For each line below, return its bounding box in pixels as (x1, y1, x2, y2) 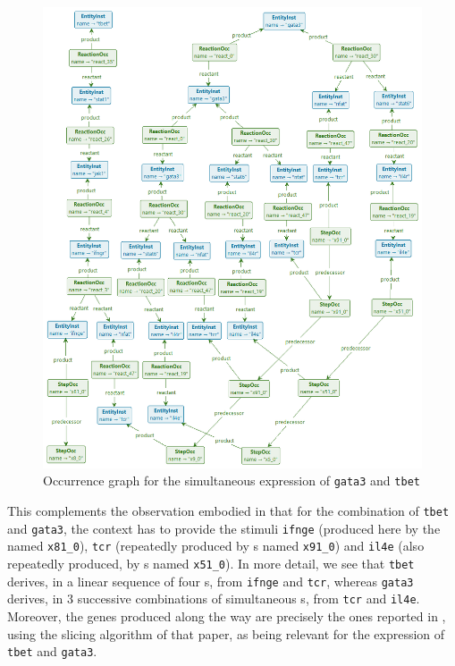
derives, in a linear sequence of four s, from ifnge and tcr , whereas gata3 (7, 571, 414, 590)
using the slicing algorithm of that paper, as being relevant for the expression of (7, 624, 445, 643)
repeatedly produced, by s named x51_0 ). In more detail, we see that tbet (7, 553, 415, 572)
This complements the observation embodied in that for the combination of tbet (7, 502, 450, 519)
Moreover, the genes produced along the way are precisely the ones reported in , (7, 606, 446, 625)
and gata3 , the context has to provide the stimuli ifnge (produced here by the (7, 518, 441, 537)
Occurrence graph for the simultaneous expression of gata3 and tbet (43, 471, 420, 490)
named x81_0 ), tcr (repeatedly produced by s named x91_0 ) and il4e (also (7, 536, 425, 555)
